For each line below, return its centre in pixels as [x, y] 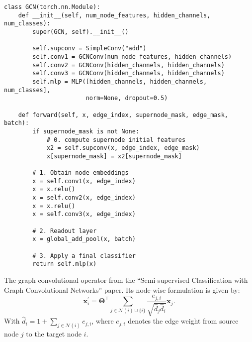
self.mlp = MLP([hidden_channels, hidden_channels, [120, 81]
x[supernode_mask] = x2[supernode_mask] [114, 156]
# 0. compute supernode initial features [116, 140]
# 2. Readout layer [65, 231]
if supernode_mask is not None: [86, 131]
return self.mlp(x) [65, 264]
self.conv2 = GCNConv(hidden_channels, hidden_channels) [128, 65]
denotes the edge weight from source [183, 321]
